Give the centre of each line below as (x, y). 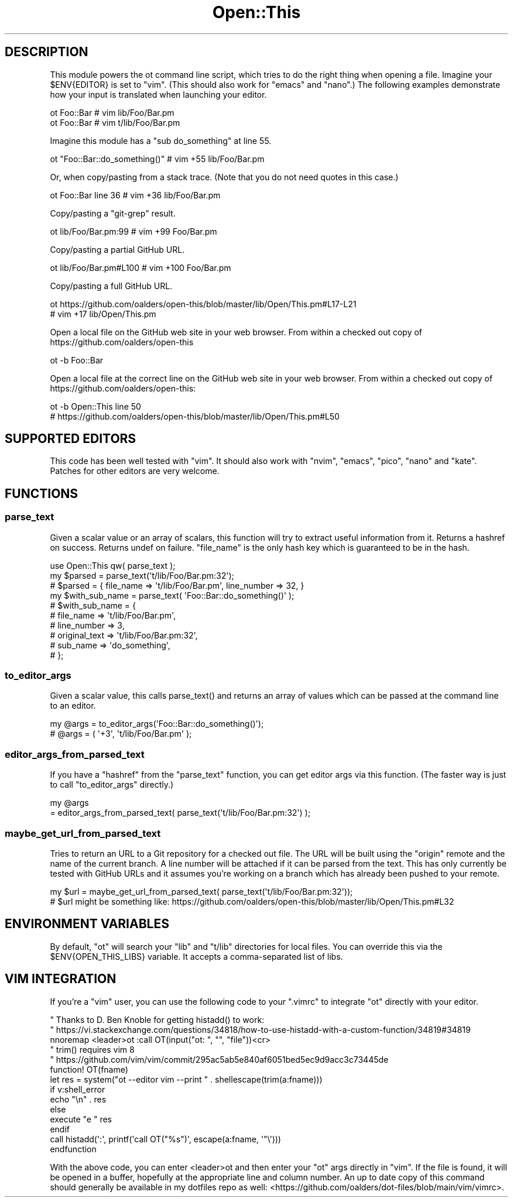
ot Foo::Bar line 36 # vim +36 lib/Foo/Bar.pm (135, 195)
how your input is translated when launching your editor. (158, 94)
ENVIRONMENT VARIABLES (87, 924)
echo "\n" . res (78, 1099)
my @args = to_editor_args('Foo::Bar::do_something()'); (157, 724)
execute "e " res (81, 1119)
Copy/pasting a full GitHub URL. (111, 286)
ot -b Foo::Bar (77, 360)
